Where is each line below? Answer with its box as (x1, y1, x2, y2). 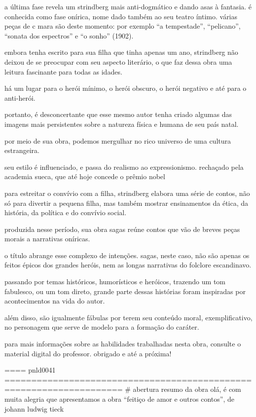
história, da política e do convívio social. (4, 207, 127, 218)
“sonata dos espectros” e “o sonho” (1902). (4, 30, 134, 40)
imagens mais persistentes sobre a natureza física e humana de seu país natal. (4, 118, 239, 129)
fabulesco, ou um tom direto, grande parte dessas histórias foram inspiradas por (4, 286, 246, 296)
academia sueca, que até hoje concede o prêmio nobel (4, 171, 165, 182)
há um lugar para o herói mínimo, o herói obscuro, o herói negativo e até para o (4, 83, 247, 93)
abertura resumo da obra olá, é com (133, 384, 241, 394)
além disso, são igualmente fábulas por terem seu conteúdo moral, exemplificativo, (4, 312, 253, 322)
